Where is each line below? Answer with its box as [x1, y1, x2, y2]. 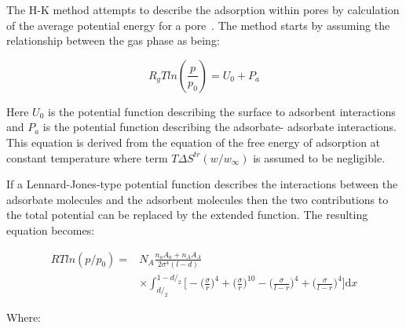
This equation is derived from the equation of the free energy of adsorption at [6, 133, 381, 150]
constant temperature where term [6, 149, 168, 166]
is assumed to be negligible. [253, 149, 386, 166]
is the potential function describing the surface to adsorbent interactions [48, 103, 396, 119]
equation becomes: [6, 221, 95, 238]
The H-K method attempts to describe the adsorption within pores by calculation [6, 2, 400, 17]
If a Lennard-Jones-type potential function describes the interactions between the [6, 176, 398, 192]
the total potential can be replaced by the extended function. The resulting [6, 206, 368, 223]
